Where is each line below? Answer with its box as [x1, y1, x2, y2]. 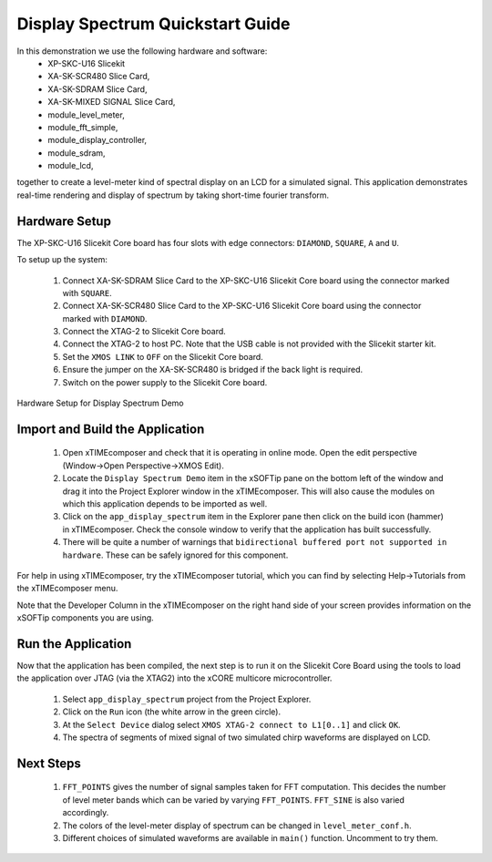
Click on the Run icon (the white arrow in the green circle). [62, 706, 282, 717]
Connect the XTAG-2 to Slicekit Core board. [62, 326, 227, 337]
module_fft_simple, [47, 121, 118, 132]
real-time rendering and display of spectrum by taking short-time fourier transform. [16, 190, 330, 200]
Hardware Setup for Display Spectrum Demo [16, 397, 184, 409]
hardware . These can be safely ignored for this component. [62, 549, 289, 560]
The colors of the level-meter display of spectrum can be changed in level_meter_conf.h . [62, 820, 412, 831]
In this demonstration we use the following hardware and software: [16, 46, 268, 56]
